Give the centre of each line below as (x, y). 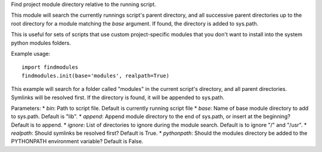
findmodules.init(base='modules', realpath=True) (96, 75)
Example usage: (31, 53)
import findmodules (50, 67)
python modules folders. (41, 43)
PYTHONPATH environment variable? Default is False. (77, 141)
